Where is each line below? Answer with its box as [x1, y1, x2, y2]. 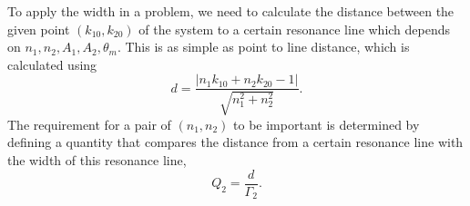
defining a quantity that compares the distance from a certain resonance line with [7, 132, 464, 152]
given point [7, 19, 70, 38]
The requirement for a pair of [7, 114, 171, 133]
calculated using [7, 54, 97, 74]
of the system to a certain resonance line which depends [138, 19, 451, 38]
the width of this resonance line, [7, 151, 187, 170]
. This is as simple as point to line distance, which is [117, 37, 410, 56]
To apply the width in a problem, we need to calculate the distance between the [7, 2, 455, 20]
